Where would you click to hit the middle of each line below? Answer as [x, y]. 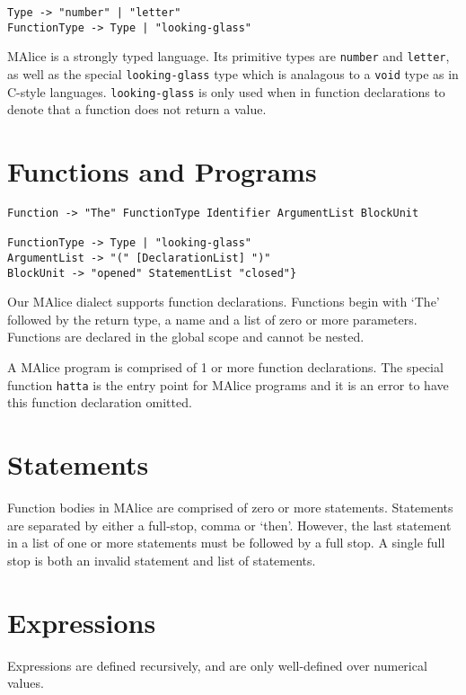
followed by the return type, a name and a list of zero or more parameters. [212, 319]
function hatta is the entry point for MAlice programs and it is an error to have [228, 384]
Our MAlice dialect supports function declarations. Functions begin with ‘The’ [224, 302]
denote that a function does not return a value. [137, 109]
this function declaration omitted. [100, 402]
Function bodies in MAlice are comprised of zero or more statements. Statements [230, 508]
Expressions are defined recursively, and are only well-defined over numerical [217, 665]
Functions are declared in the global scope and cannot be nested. [186, 337]
